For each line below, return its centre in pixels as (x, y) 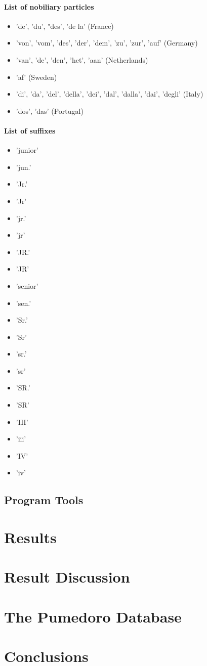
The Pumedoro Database (93, 616)
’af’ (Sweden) (36, 77)
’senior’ (27, 285)
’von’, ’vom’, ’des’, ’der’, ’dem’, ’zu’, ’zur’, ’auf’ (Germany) (107, 43)
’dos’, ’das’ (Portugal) (50, 110)
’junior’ (27, 150)
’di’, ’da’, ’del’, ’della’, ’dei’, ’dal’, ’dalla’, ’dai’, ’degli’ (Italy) (110, 94)
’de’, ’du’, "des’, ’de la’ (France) (65, 26)
